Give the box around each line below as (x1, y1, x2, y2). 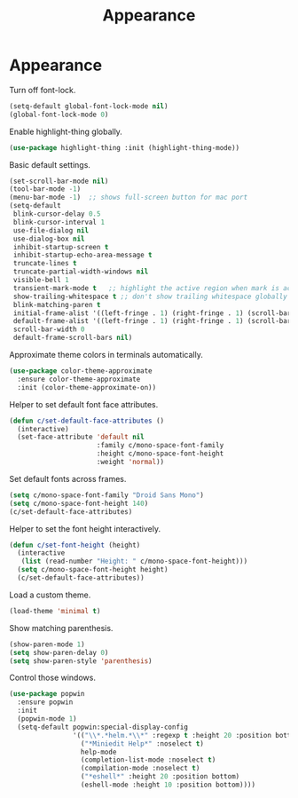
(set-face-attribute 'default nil (17, 432, 145, 442)
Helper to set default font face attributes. (9, 399, 159, 409)
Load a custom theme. (9, 589, 91, 600)
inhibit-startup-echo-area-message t (12, 250, 153, 260)
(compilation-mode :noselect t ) (80, 764, 200, 773)
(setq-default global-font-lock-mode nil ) (9, 101, 169, 111)
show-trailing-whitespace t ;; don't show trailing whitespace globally (12, 292, 288, 301)
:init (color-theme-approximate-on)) (17, 383, 157, 391)
